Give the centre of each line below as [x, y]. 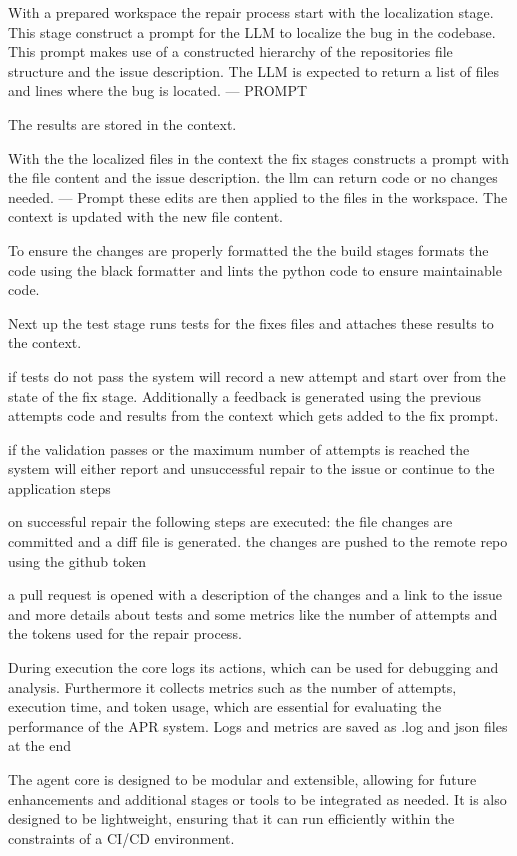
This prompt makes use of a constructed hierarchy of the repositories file [230, 51]
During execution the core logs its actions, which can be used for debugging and [253, 667]
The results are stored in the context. [122, 123]
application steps [59, 487]
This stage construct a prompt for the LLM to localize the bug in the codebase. [252, 31]
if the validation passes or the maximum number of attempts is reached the [239, 448]
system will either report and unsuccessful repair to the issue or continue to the [251, 468]
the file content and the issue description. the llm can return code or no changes [253, 177]
